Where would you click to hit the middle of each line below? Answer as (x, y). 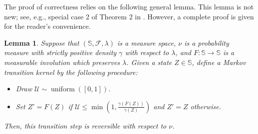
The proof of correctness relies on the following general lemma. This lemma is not (129, 6)
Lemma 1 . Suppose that (42, 42)
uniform (63, 90)
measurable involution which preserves (62, 62)
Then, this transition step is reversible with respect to (85, 125)
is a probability (207, 42)
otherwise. (206, 106)
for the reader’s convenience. (47, 26)
